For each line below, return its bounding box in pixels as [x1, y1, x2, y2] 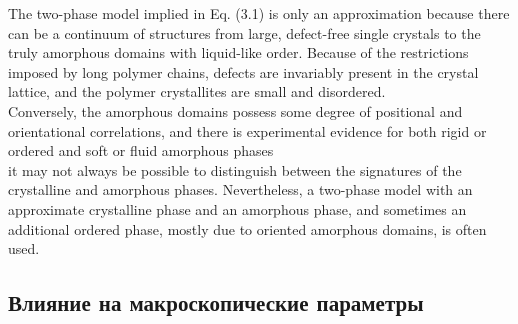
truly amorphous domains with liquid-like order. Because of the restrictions [8, 42, 469, 63]
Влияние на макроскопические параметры [8, 287, 424, 318]
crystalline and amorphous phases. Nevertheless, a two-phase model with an [8, 179, 473, 200]
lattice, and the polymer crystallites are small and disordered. [8, 81, 386, 102]
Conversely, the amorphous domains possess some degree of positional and [8, 100, 463, 121]
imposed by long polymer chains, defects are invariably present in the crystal [8, 61, 479, 82]
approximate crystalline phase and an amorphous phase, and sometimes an [8, 198, 467, 219]
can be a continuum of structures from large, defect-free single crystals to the [8, 22, 481, 43]
